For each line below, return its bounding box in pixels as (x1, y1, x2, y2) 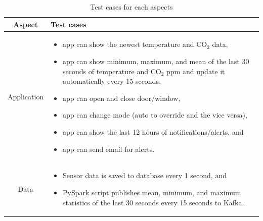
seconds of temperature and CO (63, 66, 161, 76)
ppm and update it (166, 66, 225, 76)
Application (8, 91, 44, 102)
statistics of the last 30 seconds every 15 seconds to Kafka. (63, 197, 244, 207)
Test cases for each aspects (90, 2, 173, 12)
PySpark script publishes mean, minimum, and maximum (63, 187, 241, 198)
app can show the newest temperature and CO (63, 39, 207, 49)
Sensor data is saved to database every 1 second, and (63, 170, 227, 181)
